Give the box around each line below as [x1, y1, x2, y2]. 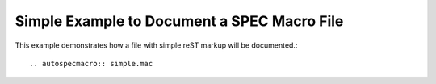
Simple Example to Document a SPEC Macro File [15, 12, 344, 30]
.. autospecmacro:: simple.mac [29, 59, 153, 68]
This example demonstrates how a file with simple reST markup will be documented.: [15, 40, 298, 50]
